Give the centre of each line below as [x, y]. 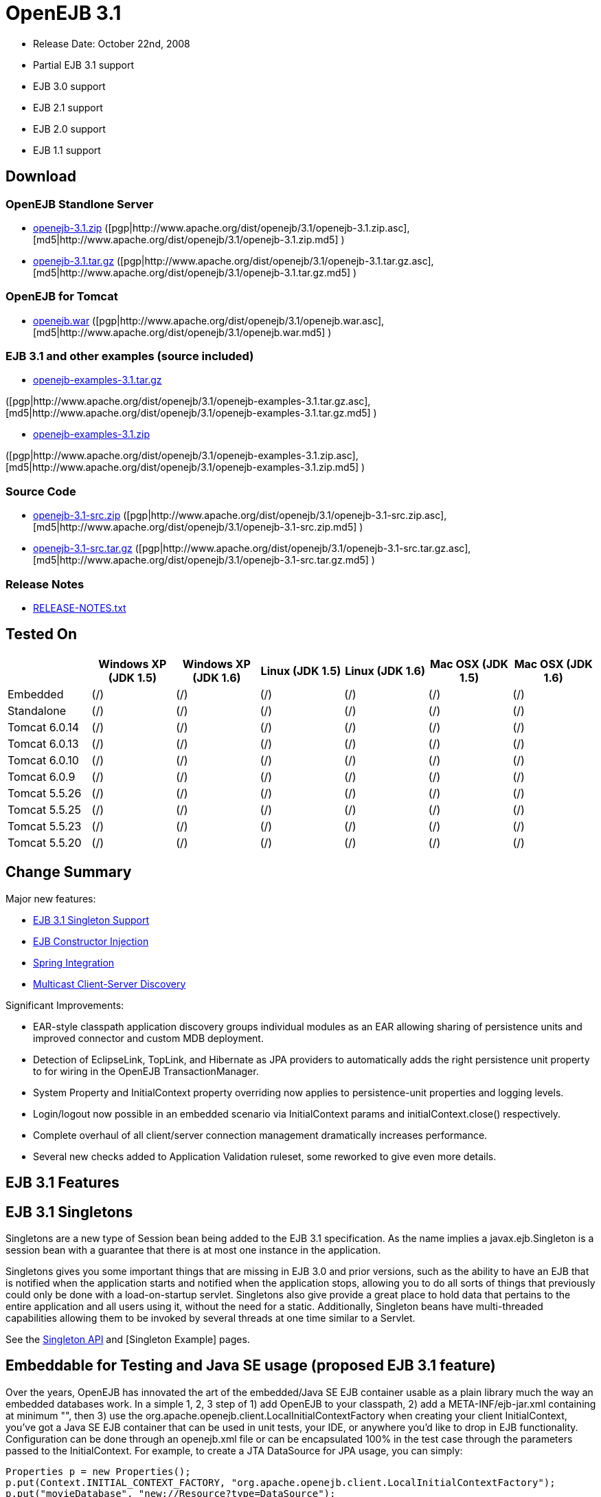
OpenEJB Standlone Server [80, 204]
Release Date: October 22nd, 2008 [112, 43]
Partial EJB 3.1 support [84, 65]
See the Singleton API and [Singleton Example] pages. [128, 1339]
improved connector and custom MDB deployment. [148, 1038]
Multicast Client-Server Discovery [110, 984]
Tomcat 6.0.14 [44, 727]
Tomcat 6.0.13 [43, 743]
